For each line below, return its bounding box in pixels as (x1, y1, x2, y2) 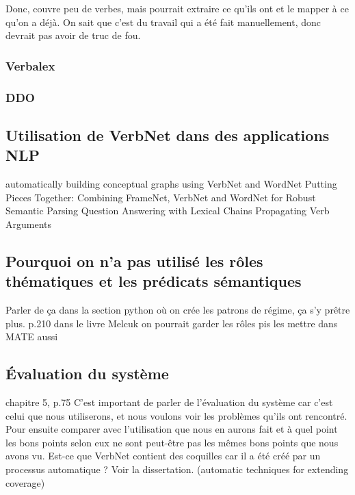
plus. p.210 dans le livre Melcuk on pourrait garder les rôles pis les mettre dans (5, 316, 338, 330)
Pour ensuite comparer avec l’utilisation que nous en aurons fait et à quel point (5, 422, 338, 436)
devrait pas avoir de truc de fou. (5, 28, 141, 42)
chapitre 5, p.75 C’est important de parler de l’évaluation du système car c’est (5, 395, 333, 409)
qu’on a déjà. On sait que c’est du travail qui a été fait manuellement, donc (5, 14, 321, 29)
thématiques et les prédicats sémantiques (5, 270, 302, 292)
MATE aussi (5, 329, 58, 344)
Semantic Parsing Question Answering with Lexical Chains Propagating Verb (5, 203, 330, 218)
